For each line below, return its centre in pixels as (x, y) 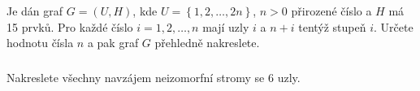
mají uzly (226, 26)
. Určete (394, 26)
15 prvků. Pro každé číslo (70, 26)
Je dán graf (35, 10)
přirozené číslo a (331, 10)
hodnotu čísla (40, 43)
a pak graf (113, 43)
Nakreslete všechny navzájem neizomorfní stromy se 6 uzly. (154, 77)
